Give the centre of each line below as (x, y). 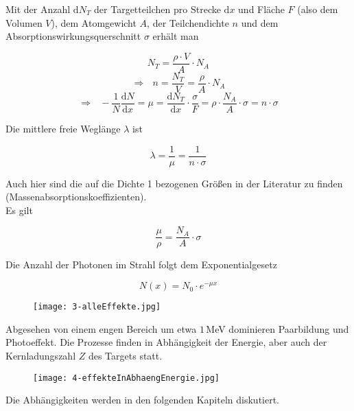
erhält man (176, 36)
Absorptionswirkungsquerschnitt (73, 36)
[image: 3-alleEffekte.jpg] (97, 307)
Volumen (24, 22)
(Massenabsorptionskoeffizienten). (76, 197)
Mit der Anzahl (38, 9)
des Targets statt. (125, 355)
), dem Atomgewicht (94, 22)
